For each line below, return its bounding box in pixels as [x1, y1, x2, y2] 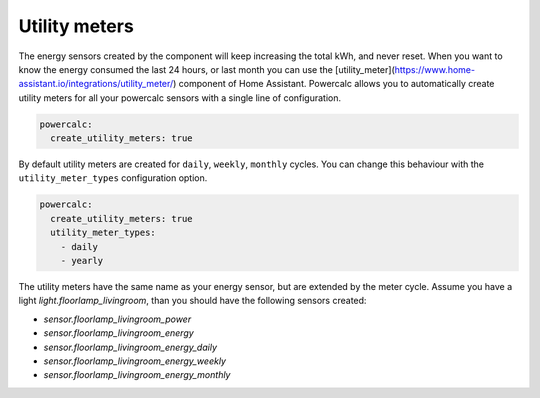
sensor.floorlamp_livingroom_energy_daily [43, 341, 218, 353]
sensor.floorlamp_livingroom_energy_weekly [43, 355, 227, 367]
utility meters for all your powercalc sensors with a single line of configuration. [18, 91, 342, 104]
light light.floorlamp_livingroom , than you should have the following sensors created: [18, 295, 367, 307]
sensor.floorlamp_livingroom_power [43, 313, 192, 325]
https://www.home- [394, 63, 475, 75]
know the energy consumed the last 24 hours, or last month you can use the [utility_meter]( [18, 63, 395, 75]
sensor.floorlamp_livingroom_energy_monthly [43, 369, 231, 381]
